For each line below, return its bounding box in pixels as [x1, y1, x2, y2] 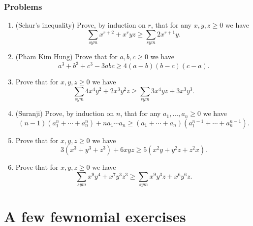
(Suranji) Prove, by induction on [15, 108, 114, 118]
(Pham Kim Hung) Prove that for [15, 51, 118, 62]
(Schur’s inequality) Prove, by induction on [15, 20, 146, 30]
